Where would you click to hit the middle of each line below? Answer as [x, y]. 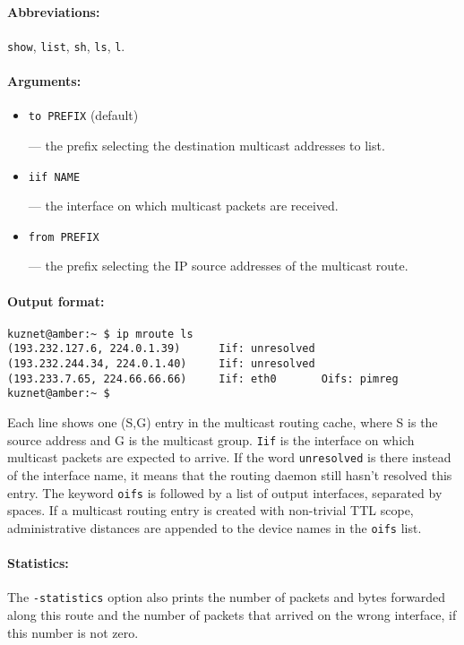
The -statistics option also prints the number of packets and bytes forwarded [227, 597]
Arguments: [44, 81]
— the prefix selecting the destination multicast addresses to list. [206, 145]
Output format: [56, 301]
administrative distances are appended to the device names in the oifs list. [215, 527]
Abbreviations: [54, 11]
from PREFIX [64, 237]
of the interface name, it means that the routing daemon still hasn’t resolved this [230, 474]
